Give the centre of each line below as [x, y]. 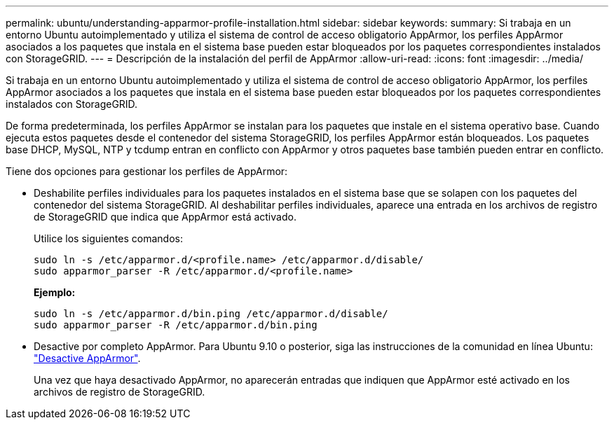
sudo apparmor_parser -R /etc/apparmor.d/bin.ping [176, 325]
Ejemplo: [55, 292]
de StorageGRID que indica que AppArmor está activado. [165, 217]
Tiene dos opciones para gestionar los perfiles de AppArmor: [147, 171]
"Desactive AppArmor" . [87, 358]
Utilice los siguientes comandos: [108, 238]
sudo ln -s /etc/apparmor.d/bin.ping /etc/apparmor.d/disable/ [211, 314]
